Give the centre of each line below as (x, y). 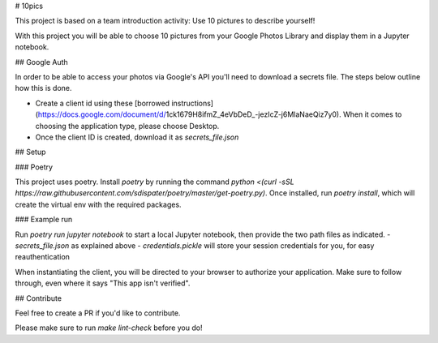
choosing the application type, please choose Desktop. (127, 126)
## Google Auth (41, 62)
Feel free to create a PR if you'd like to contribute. (98, 313)
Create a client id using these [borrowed (103, 103)
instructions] (193, 103)
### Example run (44, 220)
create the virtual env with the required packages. (98, 204)
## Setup (30, 152)
